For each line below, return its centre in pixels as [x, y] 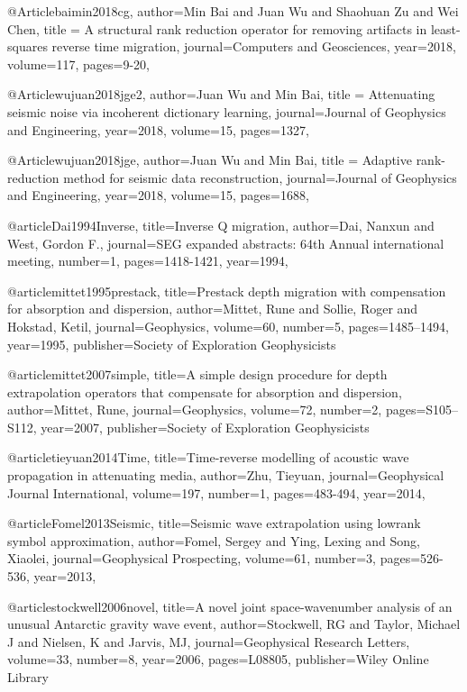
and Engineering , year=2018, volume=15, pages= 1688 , [158, 195]
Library [28, 677]
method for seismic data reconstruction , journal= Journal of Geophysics [260, 177]
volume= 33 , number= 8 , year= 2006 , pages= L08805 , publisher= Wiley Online [218, 659]
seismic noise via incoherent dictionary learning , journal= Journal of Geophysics [227, 111]
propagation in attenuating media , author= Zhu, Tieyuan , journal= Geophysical [226, 475]
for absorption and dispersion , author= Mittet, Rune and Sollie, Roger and [213, 309]
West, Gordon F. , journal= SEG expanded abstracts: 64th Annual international [226, 243]
